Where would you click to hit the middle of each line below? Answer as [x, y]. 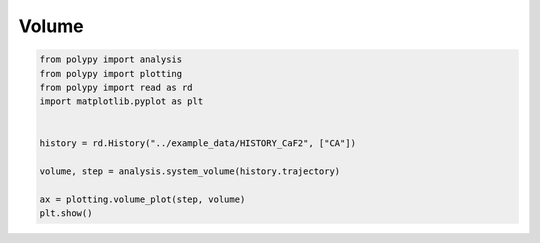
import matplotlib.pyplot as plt [121, 101]
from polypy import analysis [111, 59]
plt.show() [66, 213]
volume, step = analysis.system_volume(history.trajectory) [190, 171]
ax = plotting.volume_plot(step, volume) [142, 199]
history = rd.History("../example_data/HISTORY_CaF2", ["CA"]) [198, 143]
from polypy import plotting [111, 73]
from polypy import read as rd [116, 87]
